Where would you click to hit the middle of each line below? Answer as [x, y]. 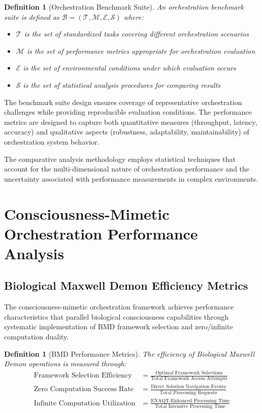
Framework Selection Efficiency [83, 376]
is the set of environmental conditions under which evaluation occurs [129, 68]
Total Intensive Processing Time [190, 407]
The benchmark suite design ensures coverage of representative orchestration [123, 102]
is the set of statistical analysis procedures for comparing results [122, 84]
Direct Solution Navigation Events [188, 387]
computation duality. [37, 337]
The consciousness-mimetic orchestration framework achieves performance [119, 307]
